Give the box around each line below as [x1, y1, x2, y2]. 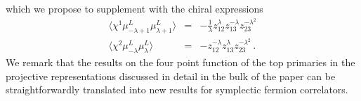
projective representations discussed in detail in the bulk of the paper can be [6, 68, 336, 83]
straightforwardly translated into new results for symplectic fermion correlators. [6, 82, 348, 97]
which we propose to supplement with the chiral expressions [6, 1, 263, 15]
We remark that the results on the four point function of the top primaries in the [6, 55, 355, 69]
